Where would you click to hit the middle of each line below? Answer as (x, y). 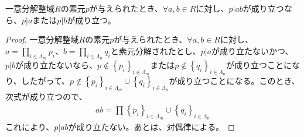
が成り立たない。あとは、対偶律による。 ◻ (151, 127)
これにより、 (30, 127)
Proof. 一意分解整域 (42, 39)
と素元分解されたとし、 (156, 50)
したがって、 (46, 81)
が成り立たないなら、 (56, 64)
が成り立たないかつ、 (252, 50)
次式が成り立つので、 (46, 96)
